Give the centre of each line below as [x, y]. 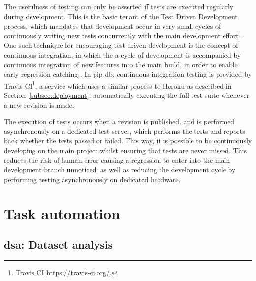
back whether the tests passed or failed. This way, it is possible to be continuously [128, 140]
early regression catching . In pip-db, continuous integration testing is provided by [128, 74]
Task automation [62, 213]
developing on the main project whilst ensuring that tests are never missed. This [126, 150]
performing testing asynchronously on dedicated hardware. [92, 179]
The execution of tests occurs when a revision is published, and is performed [119, 121]
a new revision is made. [39, 105]
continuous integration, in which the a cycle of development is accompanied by [123, 54]
